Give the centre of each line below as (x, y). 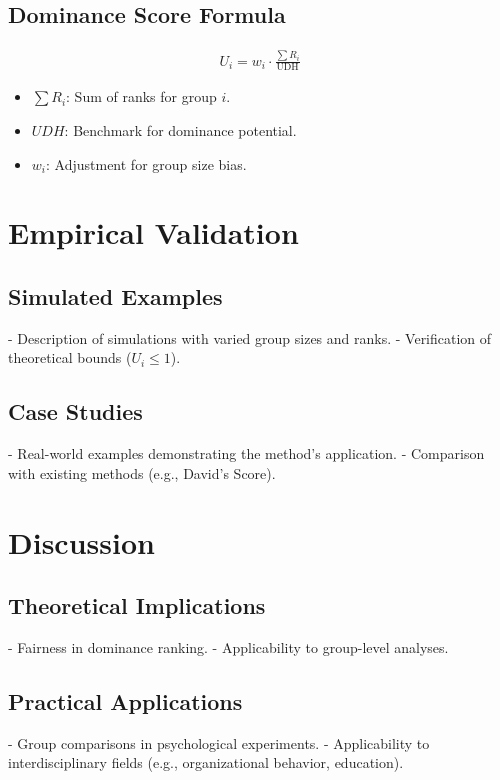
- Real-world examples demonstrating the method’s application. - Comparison (246, 453)
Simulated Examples (115, 295)
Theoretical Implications (137, 605)
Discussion (81, 541)
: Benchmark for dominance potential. (180, 129)
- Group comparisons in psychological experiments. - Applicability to (219, 742)
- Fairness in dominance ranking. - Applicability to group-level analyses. (228, 646)
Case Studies (75, 411)
